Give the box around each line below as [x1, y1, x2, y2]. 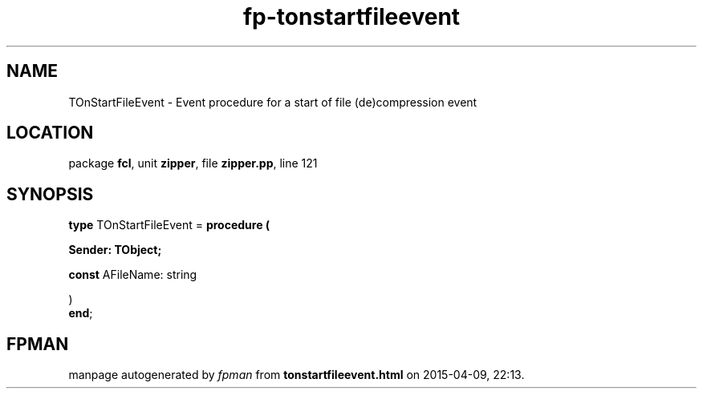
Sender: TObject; [68, 243, 162, 257]
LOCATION [6, 123, 94, 143]
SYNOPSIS [6, 183, 94, 204]
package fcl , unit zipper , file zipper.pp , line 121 [68, 156, 318, 171]
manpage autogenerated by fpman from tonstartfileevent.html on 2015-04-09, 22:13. [68, 368, 525, 382]
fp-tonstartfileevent [242, 3, 461, 30]
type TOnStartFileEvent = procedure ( [68, 218, 270, 232]
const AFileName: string [68, 268, 197, 282]
